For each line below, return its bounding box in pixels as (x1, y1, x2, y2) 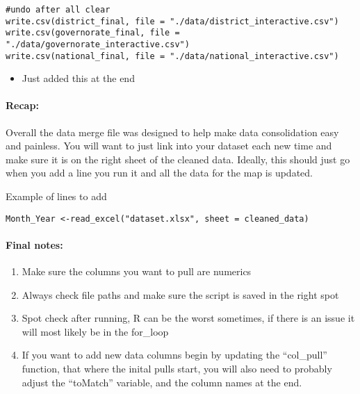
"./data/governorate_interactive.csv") (6, 39, 190, 49)
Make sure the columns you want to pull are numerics (22, 264, 252, 279)
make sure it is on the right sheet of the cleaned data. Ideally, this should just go (6, 151, 350, 166)
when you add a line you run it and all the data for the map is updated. (6, 165, 313, 180)
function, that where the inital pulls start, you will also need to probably (22, 361, 332, 376)
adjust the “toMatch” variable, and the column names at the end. (22, 375, 302, 389)
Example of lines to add (6, 189, 107, 204)
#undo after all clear (6, 5, 111, 15)
